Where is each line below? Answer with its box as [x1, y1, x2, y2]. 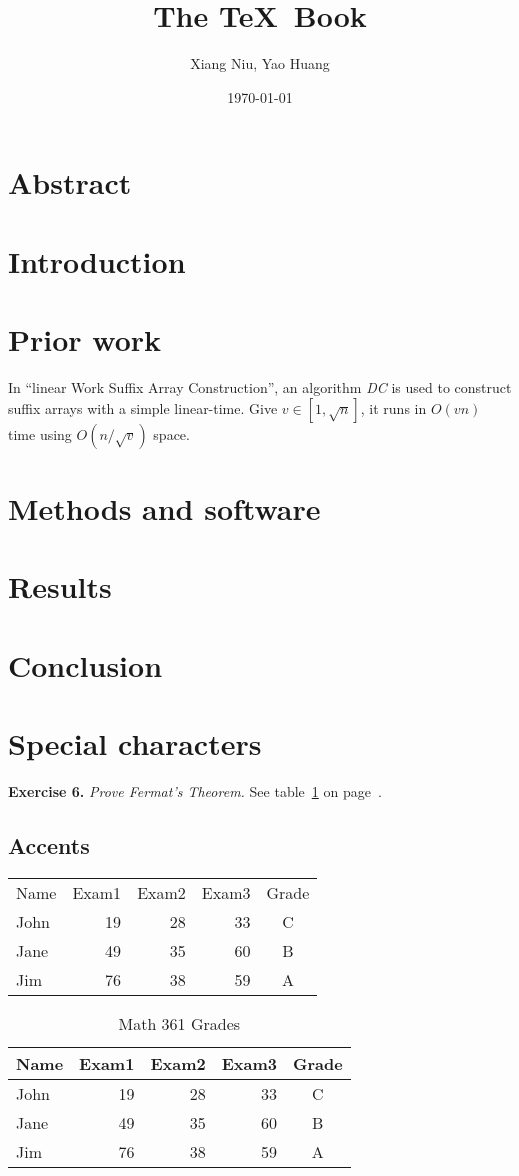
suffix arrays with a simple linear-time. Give [8, 397, 278, 418]
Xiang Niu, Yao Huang [190, 53, 330, 74]
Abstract [8, 162, 132, 203]
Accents [8, 829, 90, 860]
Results [8, 566, 112, 607]
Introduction [8, 240, 186, 281]
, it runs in [360, 397, 427, 418]
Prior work [8, 319, 162, 360]
